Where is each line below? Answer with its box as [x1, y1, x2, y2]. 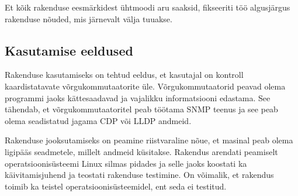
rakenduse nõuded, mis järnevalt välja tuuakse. [5, 12, 172, 25]
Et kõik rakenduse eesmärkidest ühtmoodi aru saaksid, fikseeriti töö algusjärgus [5, 1, 290, 13]
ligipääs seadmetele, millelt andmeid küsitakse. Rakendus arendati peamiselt [5, 145, 278, 157]
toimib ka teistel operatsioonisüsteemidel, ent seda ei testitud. [5, 180, 227, 192]
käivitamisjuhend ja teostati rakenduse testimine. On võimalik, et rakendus [5, 169, 274, 181]
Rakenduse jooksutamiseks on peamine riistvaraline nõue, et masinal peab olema [5, 134, 293, 146]
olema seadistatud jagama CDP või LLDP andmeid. [5, 114, 192, 126]
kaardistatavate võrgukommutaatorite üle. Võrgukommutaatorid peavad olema [5, 80, 286, 92]
